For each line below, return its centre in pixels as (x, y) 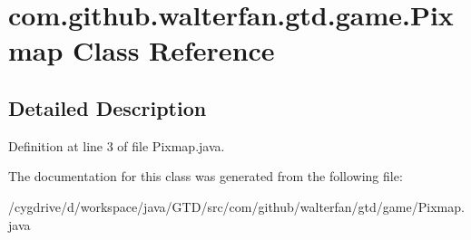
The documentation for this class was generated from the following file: (206, 176)
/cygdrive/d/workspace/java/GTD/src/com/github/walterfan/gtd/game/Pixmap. (236, 206)
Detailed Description (108, 107)
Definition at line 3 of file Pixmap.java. (117, 145)
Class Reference (174, 50)
